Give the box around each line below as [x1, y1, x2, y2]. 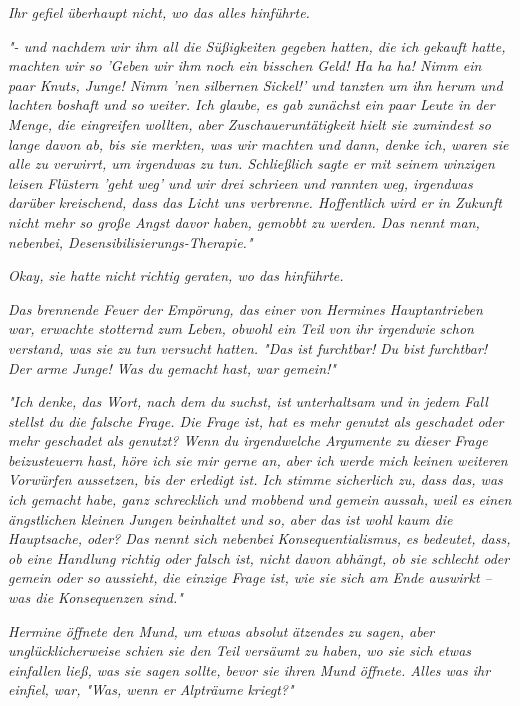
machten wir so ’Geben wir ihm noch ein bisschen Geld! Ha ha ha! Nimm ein [8, 55, 482, 76]
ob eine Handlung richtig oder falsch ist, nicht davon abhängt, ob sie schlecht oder [8, 547, 510, 568]
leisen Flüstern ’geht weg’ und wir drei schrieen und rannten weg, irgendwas [8, 172, 473, 193]
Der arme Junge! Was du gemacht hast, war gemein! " [8, 357, 336, 378]
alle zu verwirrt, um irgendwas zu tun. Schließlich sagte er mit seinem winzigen [8, 153, 495, 174]
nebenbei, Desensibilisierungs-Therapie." [8, 231, 253, 252]
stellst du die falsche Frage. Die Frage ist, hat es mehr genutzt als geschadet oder [8, 410, 504, 431]
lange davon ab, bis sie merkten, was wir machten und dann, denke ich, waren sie [8, 133, 509, 154]
